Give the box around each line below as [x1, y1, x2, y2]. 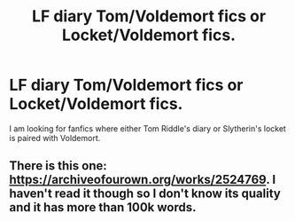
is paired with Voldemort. [9, 132, 101, 143]
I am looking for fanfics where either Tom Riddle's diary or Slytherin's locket [9, 122, 286, 134]
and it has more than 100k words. [9, 200, 197, 215]
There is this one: [9, 158, 108, 174]
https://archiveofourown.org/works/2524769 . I [9, 172, 276, 187]
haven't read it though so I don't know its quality [9, 186, 281, 201]
